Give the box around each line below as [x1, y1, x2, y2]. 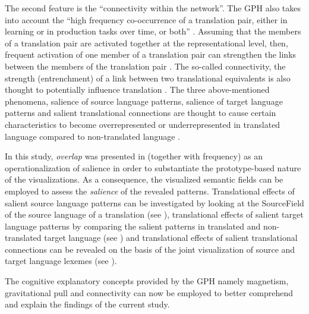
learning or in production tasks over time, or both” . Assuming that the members [5, 25, 301, 37]
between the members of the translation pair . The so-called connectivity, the [5, 59, 286, 72]
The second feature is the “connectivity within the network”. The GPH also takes [5, 2, 301, 14]
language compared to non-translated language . [5, 130, 180, 142]
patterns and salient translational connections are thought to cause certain [5, 106, 276, 119]
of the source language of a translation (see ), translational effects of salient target [5, 208, 304, 221]
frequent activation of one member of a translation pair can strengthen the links [5, 48, 297, 61]
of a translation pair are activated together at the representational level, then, [5, 36, 288, 49]
